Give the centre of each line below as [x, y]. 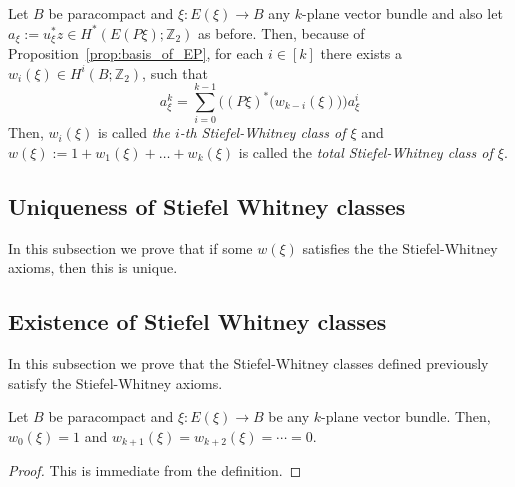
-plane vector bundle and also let [402, 13]
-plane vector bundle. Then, [406, 416]
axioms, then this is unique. [93, 267]
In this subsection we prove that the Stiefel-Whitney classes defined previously [248, 363]
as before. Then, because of [281, 32]
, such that [175, 72]
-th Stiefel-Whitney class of [262, 132]
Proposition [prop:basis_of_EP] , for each [136, 53]
